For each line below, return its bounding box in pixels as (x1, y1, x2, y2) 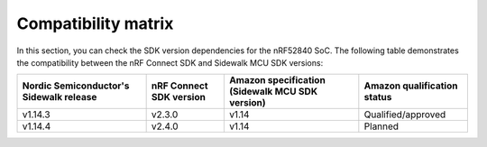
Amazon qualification (363, 79, 458, 92)
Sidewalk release (22, 91, 97, 104)
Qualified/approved (363, 108, 446, 121)
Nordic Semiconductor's (22, 79, 130, 92)
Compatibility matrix (16, 14, 174, 33)
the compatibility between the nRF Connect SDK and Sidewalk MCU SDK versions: (16, 57, 324, 68)
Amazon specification (228, 74, 326, 87)
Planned (363, 120, 400, 133)
